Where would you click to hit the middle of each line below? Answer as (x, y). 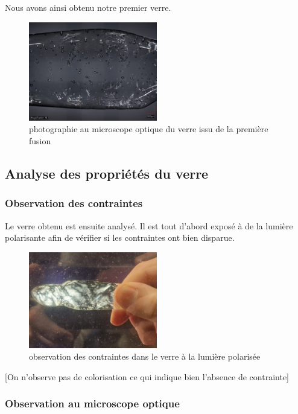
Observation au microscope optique (92, 403)
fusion (40, 140)
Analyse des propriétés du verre (107, 173)
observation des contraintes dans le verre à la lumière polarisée (145, 356)
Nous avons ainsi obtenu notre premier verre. (88, 7)
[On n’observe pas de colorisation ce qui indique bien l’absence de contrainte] (147, 376)
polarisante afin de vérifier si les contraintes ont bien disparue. (120, 237)
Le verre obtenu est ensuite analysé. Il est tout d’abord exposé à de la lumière (149, 225)
